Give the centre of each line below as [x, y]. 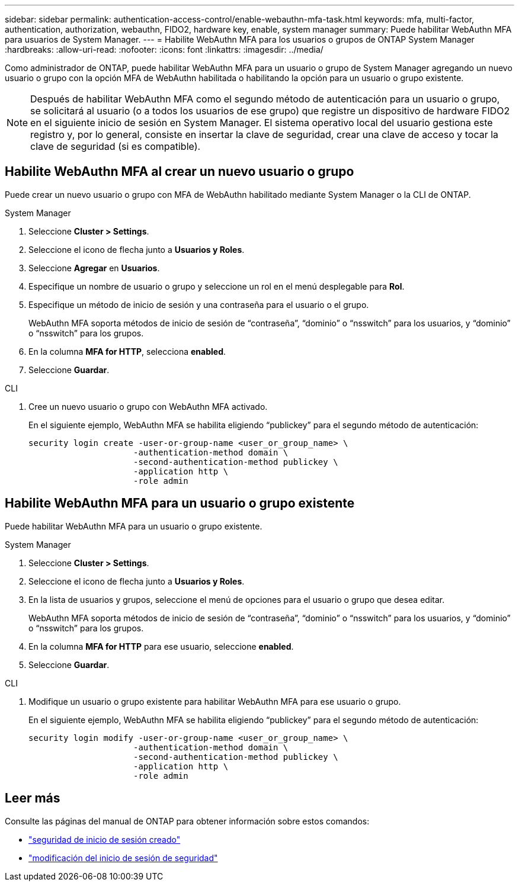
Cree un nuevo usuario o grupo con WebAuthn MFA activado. [148, 406]
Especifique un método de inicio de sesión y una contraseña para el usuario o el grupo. [199, 304]
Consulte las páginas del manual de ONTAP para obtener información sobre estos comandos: [187, 821]
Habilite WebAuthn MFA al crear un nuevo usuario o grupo [180, 172]
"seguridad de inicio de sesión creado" [105, 839]
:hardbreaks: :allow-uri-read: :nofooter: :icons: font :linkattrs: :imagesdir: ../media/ [164, 49]
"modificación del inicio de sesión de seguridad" [123, 858]
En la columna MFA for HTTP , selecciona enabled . [127, 351]
